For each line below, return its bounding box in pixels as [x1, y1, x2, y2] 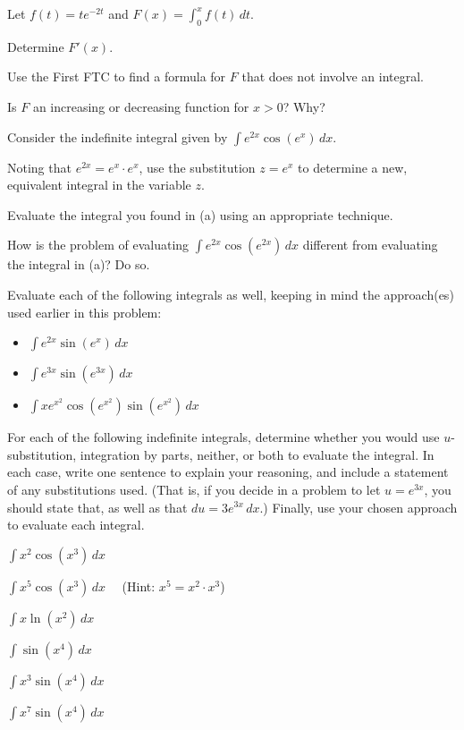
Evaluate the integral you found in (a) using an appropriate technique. [7, 205, 393, 224]
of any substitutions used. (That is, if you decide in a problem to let [7, 480, 381, 498]
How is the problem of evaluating [7, 235, 190, 254]
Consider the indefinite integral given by [7, 127, 228, 146]
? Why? [283, 97, 325, 115]
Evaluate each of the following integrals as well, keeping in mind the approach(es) [7, 284, 454, 303]
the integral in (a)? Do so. [7, 255, 150, 274]
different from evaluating [302, 235, 438, 254]
